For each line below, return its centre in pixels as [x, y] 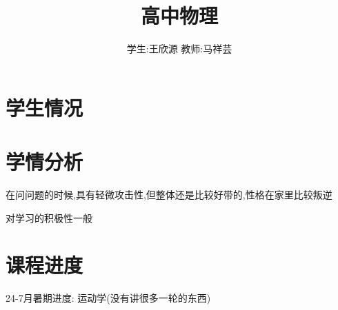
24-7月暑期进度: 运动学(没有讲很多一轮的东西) [108, 298]
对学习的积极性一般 [49, 217]
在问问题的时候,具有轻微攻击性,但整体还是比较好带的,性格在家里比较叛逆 [169, 195]
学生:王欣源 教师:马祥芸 [179, 49]
